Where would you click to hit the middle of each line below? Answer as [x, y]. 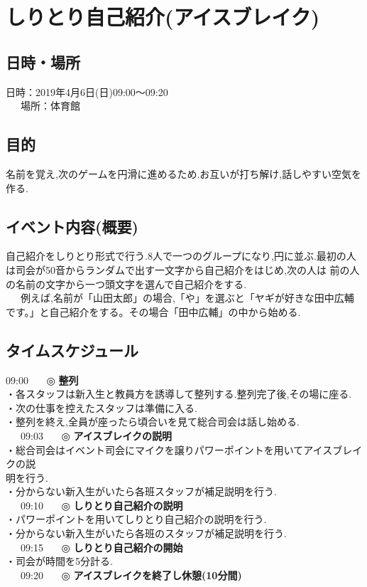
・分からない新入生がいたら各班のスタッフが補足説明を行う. [146, 533]
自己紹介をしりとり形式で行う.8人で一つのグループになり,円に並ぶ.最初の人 [181, 256]
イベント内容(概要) [72, 226]
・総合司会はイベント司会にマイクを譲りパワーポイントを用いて [155, 449]
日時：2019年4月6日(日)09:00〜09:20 [87, 91]
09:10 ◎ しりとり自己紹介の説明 [102, 505]
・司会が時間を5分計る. [59, 561]
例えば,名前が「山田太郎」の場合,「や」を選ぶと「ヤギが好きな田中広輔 [187, 298]
